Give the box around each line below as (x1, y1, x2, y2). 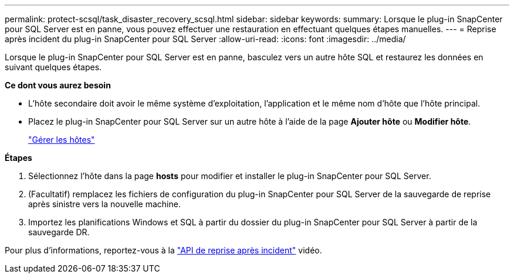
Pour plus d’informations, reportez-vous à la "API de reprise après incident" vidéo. (5, 245, 322, 255)
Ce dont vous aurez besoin (5, 80, 111, 90)
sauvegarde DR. (28, 227, 90, 237)
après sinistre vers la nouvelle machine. (28, 199, 181, 209)
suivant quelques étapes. (5, 62, 102, 72)
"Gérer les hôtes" (28, 135, 95, 145)
